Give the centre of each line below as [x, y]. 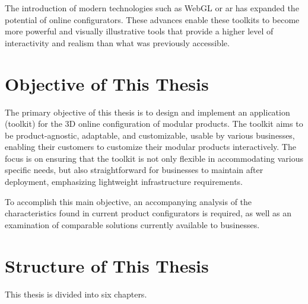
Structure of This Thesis [107, 265]
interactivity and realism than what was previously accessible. [117, 42]
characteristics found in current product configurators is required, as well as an [148, 213]
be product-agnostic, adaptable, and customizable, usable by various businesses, [150, 135]
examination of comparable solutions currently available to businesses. [132, 224]
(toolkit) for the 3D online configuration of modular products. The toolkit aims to [154, 124]
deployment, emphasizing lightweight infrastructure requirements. [124, 182]
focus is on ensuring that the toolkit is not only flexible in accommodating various [154, 158]
